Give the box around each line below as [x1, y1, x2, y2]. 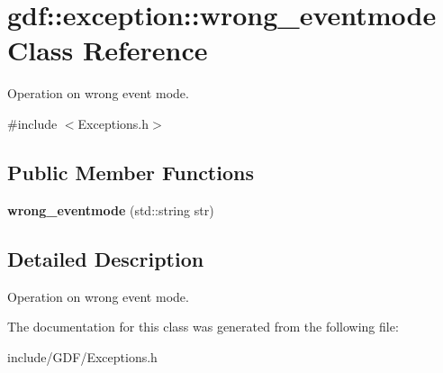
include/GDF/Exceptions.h [7, 347, 158, 366]
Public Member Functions [7, 158, 254, 186]
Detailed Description [7, 244, 204, 272]
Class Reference [7, 32, 208, 68]
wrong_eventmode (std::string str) [7, 200, 214, 219]
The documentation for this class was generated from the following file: [7, 317, 399, 336]
